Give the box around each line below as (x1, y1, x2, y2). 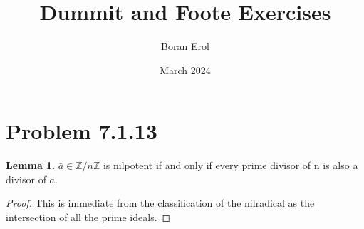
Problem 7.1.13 (6, 116, 157, 146)
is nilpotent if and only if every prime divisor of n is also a (103, 158, 358, 173)
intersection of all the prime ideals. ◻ (6, 210, 171, 225)
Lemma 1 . (6, 158, 56, 173)
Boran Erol (161, 39, 209, 54)
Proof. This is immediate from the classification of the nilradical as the (6, 195, 315, 210)
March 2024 (160, 62, 211, 77)
